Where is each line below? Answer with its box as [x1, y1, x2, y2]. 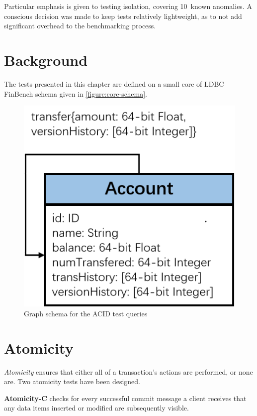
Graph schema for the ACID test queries [24, 308, 148, 318]
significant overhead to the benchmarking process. [4, 20, 156, 31]
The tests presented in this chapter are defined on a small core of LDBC [4, 78, 224, 89]
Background [4, 49, 88, 70]
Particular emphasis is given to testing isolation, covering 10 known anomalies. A [4, 1, 252, 11]
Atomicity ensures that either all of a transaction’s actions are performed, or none [4, 366, 253, 377]
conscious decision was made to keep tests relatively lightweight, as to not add [4, 10, 242, 21]
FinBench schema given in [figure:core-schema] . [4, 88, 148, 99]
